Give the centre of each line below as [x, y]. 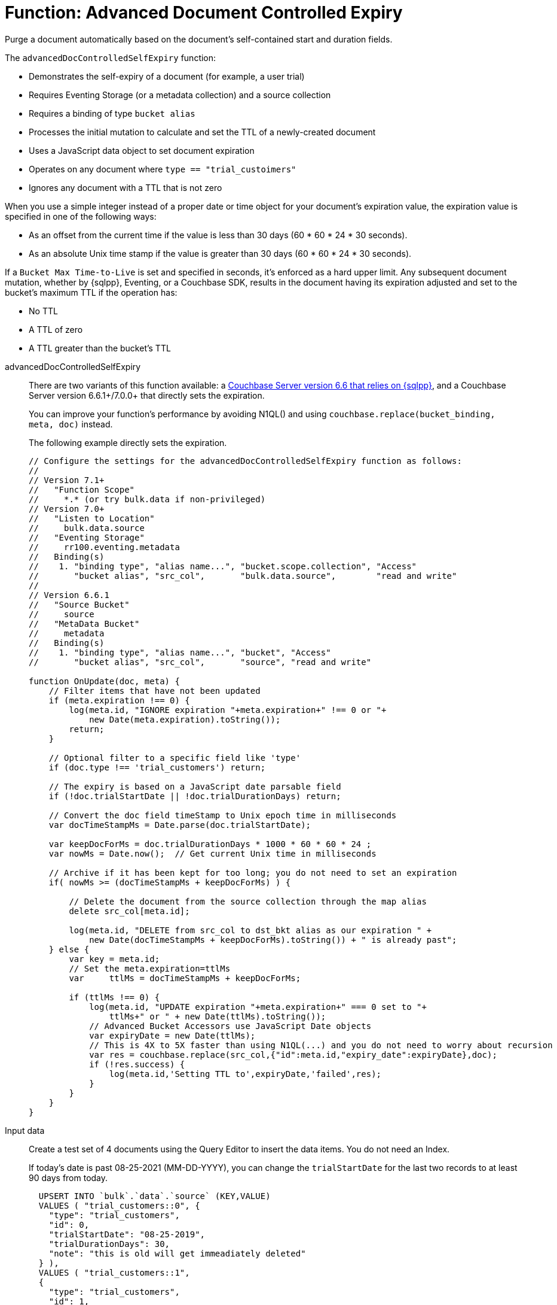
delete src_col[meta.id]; [129, 911]
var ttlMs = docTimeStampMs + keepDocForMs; [185, 978]
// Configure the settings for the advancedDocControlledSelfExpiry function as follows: [245, 461]
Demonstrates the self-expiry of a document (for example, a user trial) [167, 76]
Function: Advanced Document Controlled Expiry [204, 13]
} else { [69, 949]
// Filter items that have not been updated [154, 691]
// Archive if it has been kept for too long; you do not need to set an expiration [253, 872]
